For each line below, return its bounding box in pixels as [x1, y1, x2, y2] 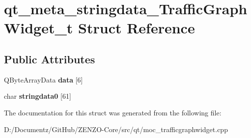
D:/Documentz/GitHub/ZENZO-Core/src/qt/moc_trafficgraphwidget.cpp [4, 124, 228, 134]
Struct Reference [78, 18, 195, 38]
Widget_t [4, 18, 73, 38]
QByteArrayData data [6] [4, 74, 83, 84]
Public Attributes [4, 51, 95, 66]
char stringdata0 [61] [4, 91, 71, 101]
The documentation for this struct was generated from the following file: [4, 107, 222, 117]
